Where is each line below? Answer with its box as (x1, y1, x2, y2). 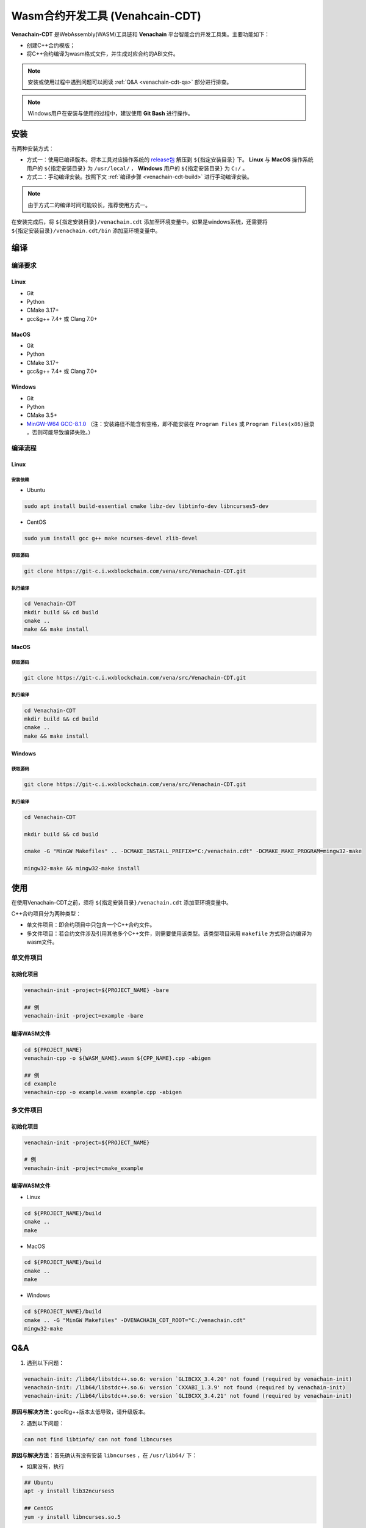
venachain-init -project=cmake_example (24, 1164, 143, 1172)
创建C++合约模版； (26, 42, 76, 49)
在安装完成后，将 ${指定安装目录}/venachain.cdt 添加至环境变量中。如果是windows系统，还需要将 (11, 218, 268, 226)
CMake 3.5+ (26, 411, 57, 419)
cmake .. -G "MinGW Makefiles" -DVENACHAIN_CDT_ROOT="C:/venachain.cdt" (24, 1317, 246, 1323)
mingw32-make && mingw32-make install (24, 865, 140, 872)
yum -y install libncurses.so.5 (24, 1513, 121, 1520)
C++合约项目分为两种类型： (11, 910, 82, 917)
